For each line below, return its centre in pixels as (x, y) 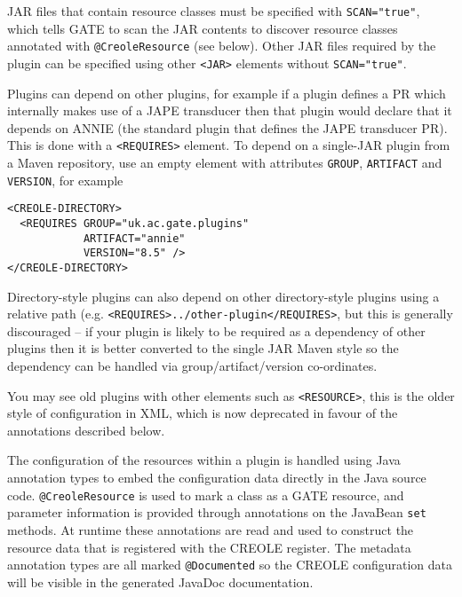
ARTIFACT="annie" (134, 238)
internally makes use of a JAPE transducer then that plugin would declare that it (230, 110)
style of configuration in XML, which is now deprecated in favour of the (203, 413)
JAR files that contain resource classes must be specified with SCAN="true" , (214, 11)
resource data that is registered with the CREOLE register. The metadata (209, 547)
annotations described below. (86, 430)
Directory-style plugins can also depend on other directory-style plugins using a (223, 296)
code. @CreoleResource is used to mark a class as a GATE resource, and (206, 495)
